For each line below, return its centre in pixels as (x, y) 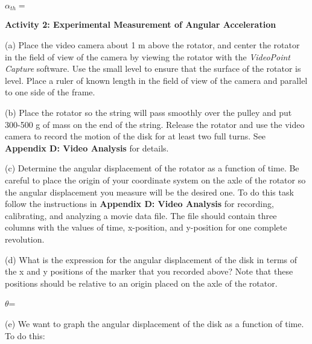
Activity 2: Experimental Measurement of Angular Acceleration (141, 24)
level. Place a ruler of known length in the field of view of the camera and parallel (156, 80)
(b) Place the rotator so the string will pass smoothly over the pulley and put (148, 113)
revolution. (25, 239)
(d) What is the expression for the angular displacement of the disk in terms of (151, 259)
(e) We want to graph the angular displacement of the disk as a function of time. (154, 323)
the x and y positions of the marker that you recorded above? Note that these (149, 271)
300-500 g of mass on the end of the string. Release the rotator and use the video (155, 124)
